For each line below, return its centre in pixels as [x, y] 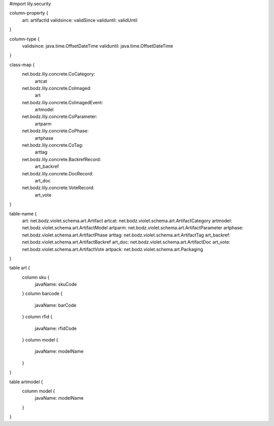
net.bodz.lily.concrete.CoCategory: [59, 74]
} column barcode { [42, 294]
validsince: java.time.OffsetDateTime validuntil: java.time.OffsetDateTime [98, 46]
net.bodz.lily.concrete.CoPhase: [55, 131]
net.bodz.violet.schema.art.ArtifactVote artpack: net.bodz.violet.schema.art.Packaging [112, 249]
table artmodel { [26, 382]
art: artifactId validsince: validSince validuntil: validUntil [80, 20]
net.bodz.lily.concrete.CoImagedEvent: [63, 102]
